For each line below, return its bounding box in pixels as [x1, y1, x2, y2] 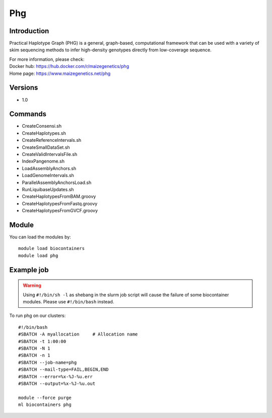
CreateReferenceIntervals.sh [22, 137, 82, 143]
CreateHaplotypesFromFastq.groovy [22, 200, 98, 206]
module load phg [18, 253, 58, 259]
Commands [9, 110, 47, 118]
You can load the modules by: [9, 234, 72, 240]
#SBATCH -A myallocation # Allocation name [18, 331, 138, 337]
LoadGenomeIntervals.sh [22, 173, 74, 179]
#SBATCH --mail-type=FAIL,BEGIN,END [18, 367, 109, 372]
